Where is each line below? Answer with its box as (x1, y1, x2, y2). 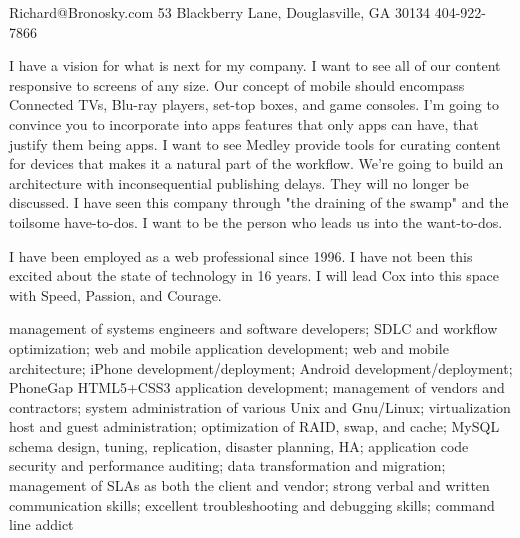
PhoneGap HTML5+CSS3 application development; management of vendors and (9, 377, 505, 398)
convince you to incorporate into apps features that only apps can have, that (9, 113, 479, 134)
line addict (9, 514, 74, 535)
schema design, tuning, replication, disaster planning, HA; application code (9, 435, 469, 456)
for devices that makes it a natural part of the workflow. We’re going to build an (9, 153, 504, 174)
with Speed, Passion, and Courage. (9, 284, 222, 305)
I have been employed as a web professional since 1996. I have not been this (9, 245, 473, 266)
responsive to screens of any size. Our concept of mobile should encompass (9, 74, 465, 95)
